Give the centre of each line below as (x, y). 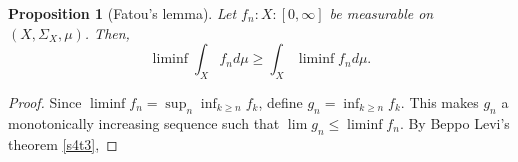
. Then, (107, 32)
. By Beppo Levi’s (454, 122)
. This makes (439, 101)
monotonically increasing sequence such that (144, 122)
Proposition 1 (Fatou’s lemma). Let (122, 13)
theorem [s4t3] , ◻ (63, 143)
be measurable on (381, 13)
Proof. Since (45, 101)
